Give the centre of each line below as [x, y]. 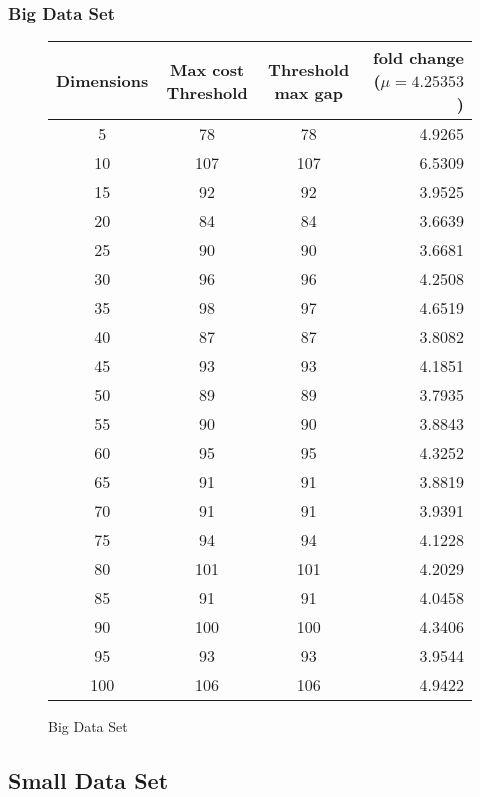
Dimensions [102, 81]
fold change [418, 58]
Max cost [207, 69]
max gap [308, 92]
